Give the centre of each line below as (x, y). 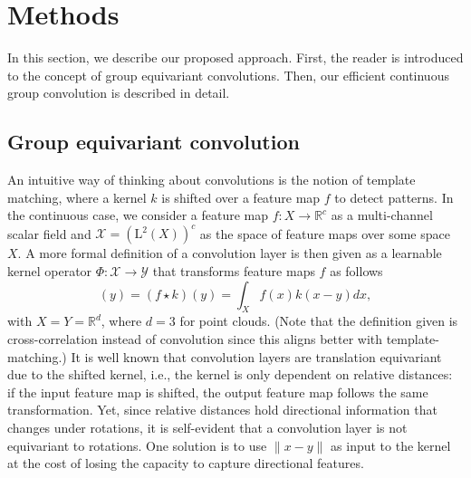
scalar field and (49, 233)
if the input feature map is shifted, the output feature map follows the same (218, 392)
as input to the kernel (391, 445)
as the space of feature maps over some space (325, 233)
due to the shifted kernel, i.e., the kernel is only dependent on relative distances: (230, 374)
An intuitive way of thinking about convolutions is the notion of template (211, 180)
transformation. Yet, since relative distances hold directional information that (222, 410)
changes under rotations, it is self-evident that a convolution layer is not (207, 427)
